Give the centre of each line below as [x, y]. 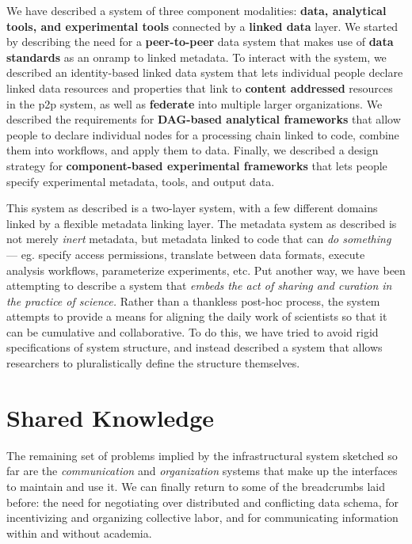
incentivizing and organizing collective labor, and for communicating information [202, 517]
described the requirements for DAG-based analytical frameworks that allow [204, 119]
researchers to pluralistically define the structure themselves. [153, 363]
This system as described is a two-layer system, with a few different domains [192, 208]
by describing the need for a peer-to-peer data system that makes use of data [200, 42]
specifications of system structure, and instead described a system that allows [195, 347]
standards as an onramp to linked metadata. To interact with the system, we [196, 57]
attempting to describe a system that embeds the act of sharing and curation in [199, 285]
